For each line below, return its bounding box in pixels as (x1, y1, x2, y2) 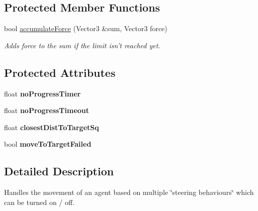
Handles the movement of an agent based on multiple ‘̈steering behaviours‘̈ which (4, 187, 254, 197)
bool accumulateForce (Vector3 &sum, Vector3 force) (4, 23, 167, 34)
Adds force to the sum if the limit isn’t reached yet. (4, 40, 160, 50)
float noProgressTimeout (4, 105, 90, 116)
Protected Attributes (4, 64, 116, 80)
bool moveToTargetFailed (4, 139, 92, 149)
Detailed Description (4, 163, 114, 179)
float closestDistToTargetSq (4, 122, 99, 132)
